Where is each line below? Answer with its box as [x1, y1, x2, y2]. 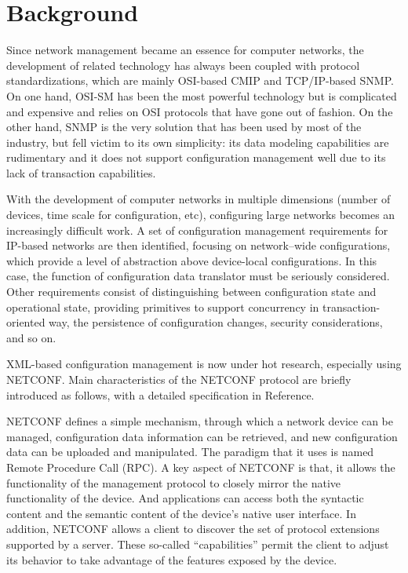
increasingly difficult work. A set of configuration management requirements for [6, 221, 388, 238]
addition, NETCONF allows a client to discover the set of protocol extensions [6, 520, 380, 537]
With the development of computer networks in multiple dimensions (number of [6, 191, 391, 207]
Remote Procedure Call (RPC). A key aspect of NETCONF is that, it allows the [6, 458, 395, 475]
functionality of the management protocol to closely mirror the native [6, 474, 341, 491]
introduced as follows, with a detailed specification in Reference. [6, 386, 315, 403]
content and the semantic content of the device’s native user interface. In [6, 505, 356, 521]
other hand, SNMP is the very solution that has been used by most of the [6, 119, 362, 135]
